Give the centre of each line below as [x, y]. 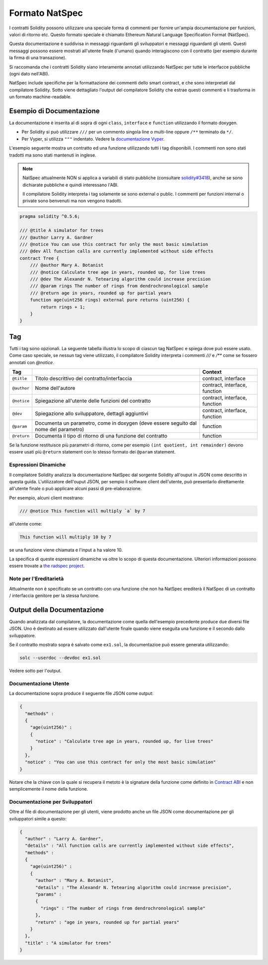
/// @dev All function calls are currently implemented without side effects [116, 251]
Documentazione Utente [39, 683]
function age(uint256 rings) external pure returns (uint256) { [110, 300]
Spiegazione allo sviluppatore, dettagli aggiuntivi [92, 413]
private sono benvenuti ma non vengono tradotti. [72, 201]
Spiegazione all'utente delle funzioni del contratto [93, 401]
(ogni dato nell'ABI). [29, 74]
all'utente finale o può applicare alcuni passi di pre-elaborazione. [75, 489]
